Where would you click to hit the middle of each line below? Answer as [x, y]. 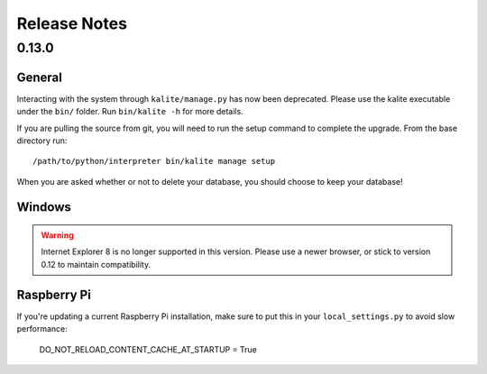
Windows [44, 207]
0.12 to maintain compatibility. [96, 264]
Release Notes [72, 23]
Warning [57, 235]
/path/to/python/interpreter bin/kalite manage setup [154, 161]
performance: [42, 329]
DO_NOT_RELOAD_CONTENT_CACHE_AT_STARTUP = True [148, 349]
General [40, 77]
